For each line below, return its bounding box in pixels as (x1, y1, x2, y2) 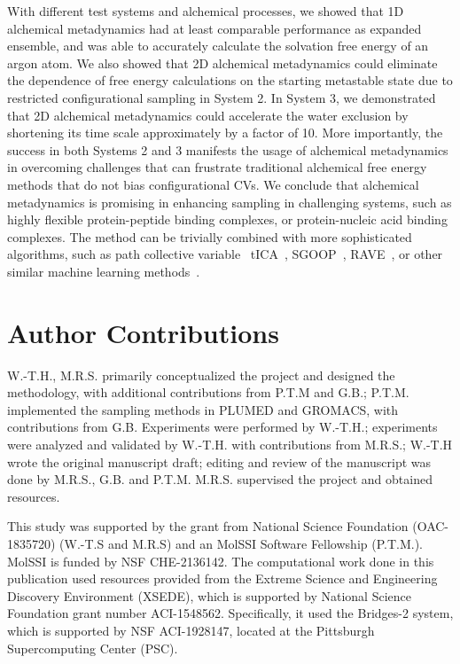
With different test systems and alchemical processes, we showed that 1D (7, 2, 404, 20)
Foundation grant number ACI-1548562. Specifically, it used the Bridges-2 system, (7, 604, 454, 622)
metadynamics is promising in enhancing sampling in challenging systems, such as (7, 192, 452, 211)
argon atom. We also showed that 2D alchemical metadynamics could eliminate (7, 53, 438, 72)
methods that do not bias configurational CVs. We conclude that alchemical (7, 175, 419, 193)
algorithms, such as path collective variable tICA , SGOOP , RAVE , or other (7, 245, 443, 263)
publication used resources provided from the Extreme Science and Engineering (7, 569, 438, 588)
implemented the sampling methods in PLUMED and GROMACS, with (7, 400, 399, 418)
